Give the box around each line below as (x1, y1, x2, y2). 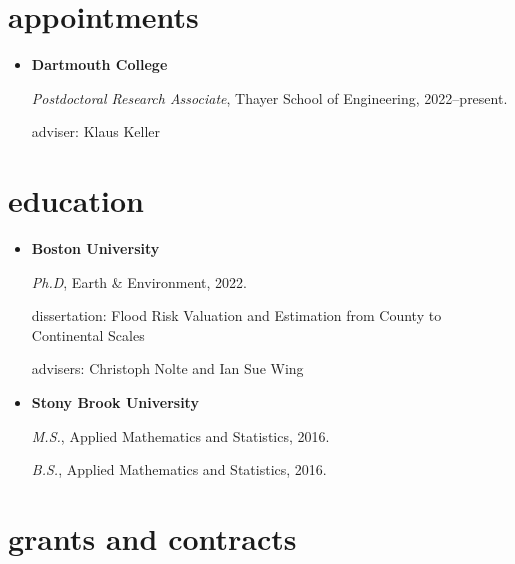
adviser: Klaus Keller (31, 121, 160, 142)
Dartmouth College (31, 54, 168, 75)
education (8, 180, 144, 221)
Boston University (31, 238, 160, 259)
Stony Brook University (31, 392, 199, 412)
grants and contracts (8, 517, 297, 558)
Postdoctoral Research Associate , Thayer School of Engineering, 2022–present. (31, 87, 508, 108)
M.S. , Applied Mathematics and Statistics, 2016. (31, 425, 330, 446)
